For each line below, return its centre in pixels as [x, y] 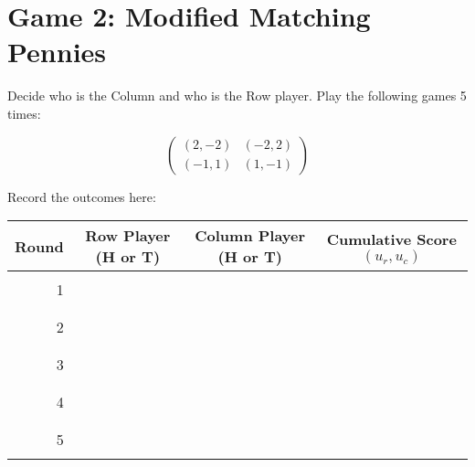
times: [24, 113]
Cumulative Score [391, 239]
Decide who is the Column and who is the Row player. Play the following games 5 [237, 96]
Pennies [57, 52]
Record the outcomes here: [82, 196]
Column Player [250, 236]
